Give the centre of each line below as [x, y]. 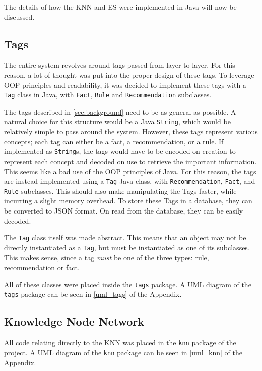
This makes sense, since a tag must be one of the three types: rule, [107, 257]
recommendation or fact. [42, 267]
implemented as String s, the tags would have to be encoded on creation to [120, 151]
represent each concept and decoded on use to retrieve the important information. [130, 161]
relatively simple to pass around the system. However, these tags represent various [131, 131]
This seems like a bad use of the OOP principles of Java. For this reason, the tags [130, 171]
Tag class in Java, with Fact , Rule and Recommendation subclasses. [108, 95]
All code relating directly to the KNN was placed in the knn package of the [120, 342]
